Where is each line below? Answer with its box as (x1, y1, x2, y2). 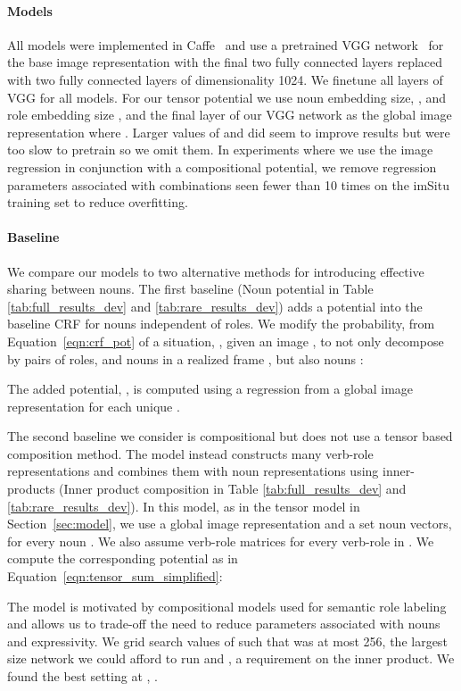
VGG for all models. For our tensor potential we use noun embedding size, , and (7, 87, 447, 106)
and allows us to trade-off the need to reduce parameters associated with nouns (7, 614, 440, 633)
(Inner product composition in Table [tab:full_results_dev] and (59, 479, 407, 498)
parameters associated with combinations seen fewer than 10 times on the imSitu (7, 175, 449, 194)
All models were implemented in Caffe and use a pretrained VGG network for (7, 35, 444, 54)
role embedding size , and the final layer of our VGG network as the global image (7, 105, 452, 124)
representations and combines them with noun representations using (7, 462, 379, 480)
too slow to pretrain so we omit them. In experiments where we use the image (7, 140, 433, 159)
